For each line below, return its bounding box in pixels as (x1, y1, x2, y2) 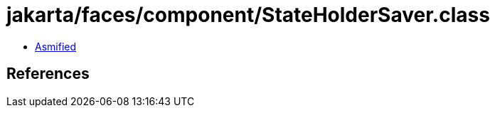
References (6, 65, 90, 83)
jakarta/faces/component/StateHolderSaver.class (6, 3, 490, 27)
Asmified (35, 40, 77, 53)
